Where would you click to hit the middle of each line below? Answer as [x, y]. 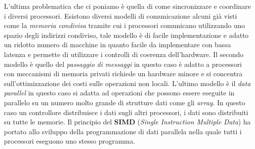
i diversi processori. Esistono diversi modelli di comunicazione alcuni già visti [121, 15]
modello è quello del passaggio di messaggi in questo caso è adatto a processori [123, 64]
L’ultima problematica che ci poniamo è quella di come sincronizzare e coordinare [127, 6]
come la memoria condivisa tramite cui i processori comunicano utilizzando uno [125, 25]
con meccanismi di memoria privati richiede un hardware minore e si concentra [123, 74]
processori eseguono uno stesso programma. [70, 141]
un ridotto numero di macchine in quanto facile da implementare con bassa [118, 45]
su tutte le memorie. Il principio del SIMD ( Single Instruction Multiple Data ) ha [127, 122]
